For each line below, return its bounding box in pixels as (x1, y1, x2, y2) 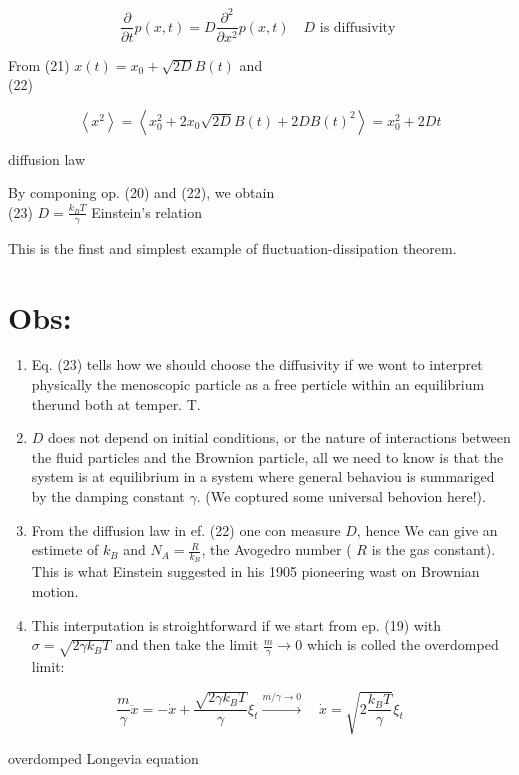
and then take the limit (115, 634, 259, 655)
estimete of (31, 539, 99, 560)
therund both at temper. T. (31, 393, 201, 414)
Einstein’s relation (91, 201, 203, 222)
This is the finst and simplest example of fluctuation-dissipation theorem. (8, 237, 457, 258)
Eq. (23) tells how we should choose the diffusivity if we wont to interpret (31, 354, 483, 375)
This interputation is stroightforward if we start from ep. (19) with (31, 614, 442, 635)
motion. (31, 581, 79, 602)
